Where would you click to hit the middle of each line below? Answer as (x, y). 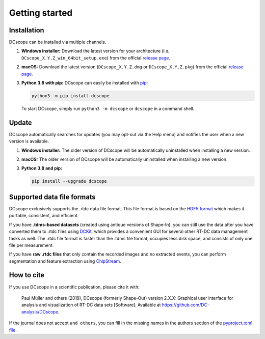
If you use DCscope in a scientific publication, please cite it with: (74, 287)
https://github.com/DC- (186, 305)
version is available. (29, 141)
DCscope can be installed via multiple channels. (58, 42)
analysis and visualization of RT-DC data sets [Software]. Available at (91, 305)
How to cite (27, 275)
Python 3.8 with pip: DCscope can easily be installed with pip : (85, 83)
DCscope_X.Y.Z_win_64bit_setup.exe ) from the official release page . (96, 58)
